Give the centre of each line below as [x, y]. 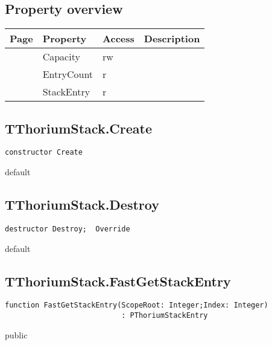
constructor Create [44, 153]
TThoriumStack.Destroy [82, 205]
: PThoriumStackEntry [165, 315]
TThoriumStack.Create [78, 128]
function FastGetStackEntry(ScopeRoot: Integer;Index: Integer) [137, 305]
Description [172, 39]
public [16, 334]
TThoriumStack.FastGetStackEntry [118, 281]
